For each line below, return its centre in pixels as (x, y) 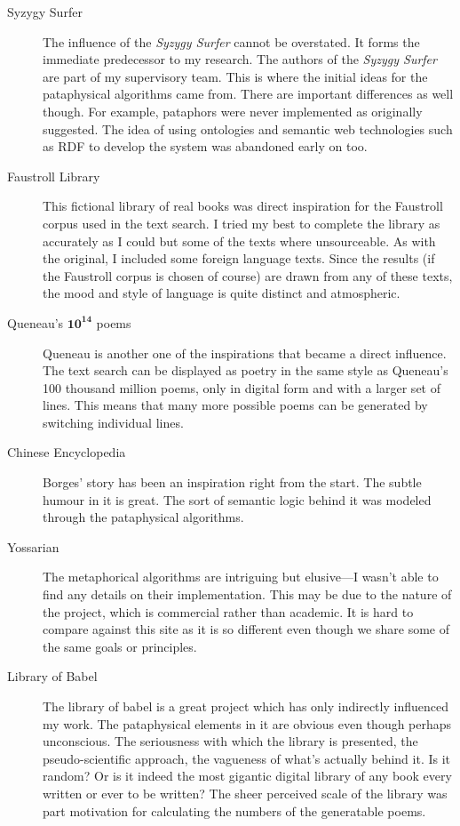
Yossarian (33, 546)
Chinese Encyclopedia (67, 452)
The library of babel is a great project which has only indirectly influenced (246, 706)
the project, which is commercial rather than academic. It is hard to (228, 611)
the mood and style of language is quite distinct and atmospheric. (222, 293)
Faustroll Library (54, 176)
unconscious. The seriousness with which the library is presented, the (230, 741)
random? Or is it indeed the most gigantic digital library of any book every (247, 776)
